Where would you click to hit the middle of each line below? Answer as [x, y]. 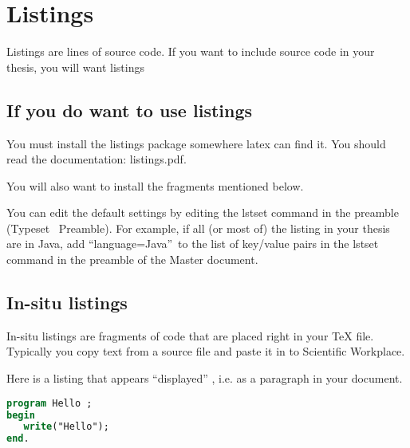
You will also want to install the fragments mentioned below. [155, 185]
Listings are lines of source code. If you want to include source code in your [191, 51]
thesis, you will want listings [75, 67]
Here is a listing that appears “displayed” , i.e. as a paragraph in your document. [205, 378]
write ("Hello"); [66, 427]
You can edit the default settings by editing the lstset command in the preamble [203, 212]
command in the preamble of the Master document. [132, 259]
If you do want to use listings [130, 110]
